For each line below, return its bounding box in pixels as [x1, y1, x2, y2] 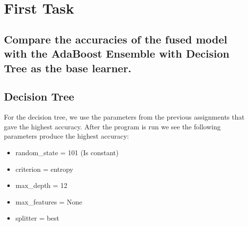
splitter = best [15, 213, 60, 223]
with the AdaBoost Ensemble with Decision [4, 46, 229, 61]
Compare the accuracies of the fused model [4, 31, 227, 46]
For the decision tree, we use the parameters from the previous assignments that [4, 112, 245, 122]
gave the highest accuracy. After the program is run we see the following [4, 121, 221, 131]
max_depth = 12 [15, 180, 68, 190]
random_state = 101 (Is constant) [15, 147, 119, 157]
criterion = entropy [15, 164, 73, 174]
